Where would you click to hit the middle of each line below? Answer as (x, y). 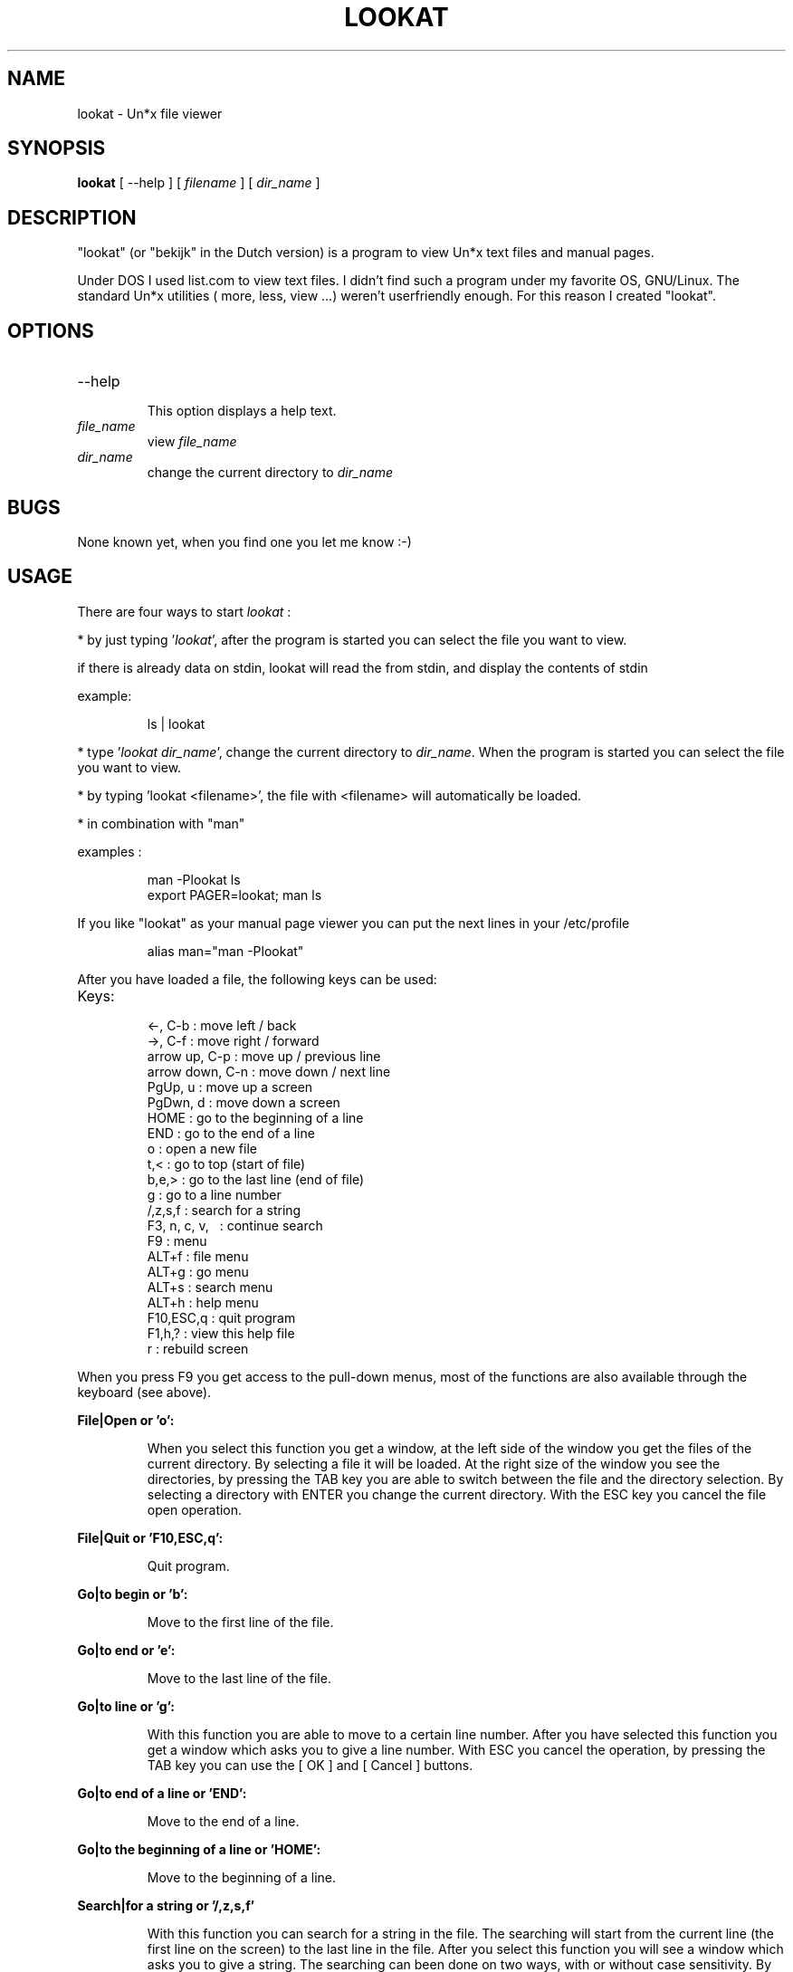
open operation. (195, 1509)
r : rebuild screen (198, 1348)
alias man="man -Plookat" (225, 951)
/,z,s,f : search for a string (224, 1210)
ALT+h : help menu (203, 1302)
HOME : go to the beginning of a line (255, 1117)
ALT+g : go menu (198, 1271)
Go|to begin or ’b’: (133, 1594)
